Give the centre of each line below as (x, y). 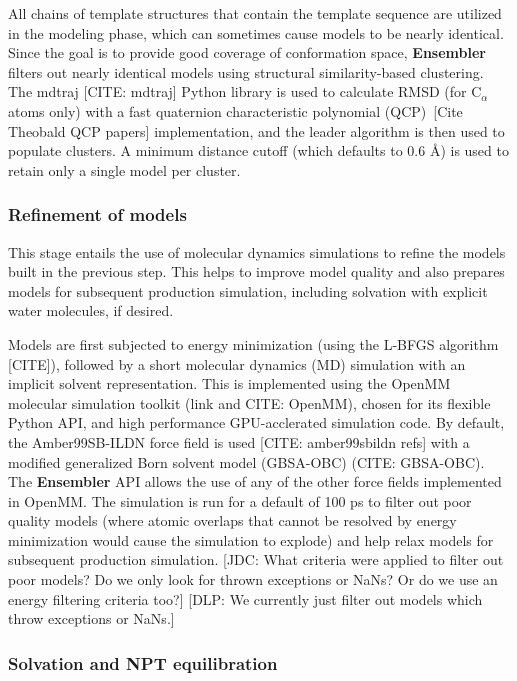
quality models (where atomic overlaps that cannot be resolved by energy (232, 520)
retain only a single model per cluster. (124, 169)
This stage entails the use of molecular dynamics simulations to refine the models (257, 251)
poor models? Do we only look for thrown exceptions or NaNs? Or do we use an (253, 579)
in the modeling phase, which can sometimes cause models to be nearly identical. (256, 32)
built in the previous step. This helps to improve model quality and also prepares (256, 271)
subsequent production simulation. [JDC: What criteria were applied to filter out (256, 559)
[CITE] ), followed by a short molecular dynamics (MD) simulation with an (237, 363)
